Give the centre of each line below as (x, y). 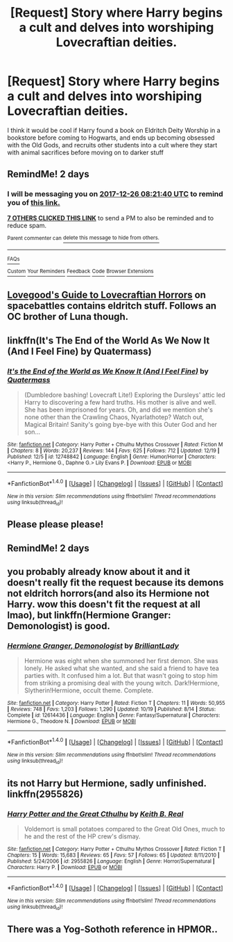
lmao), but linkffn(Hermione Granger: (89, 616)
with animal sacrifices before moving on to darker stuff (86, 152)
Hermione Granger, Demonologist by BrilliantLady (93, 646)
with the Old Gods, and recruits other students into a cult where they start (112, 145)
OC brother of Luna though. (68, 317)
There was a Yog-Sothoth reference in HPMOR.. (113, 929)
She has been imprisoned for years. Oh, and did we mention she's (119, 410)
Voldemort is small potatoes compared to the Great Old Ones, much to (124, 829)
